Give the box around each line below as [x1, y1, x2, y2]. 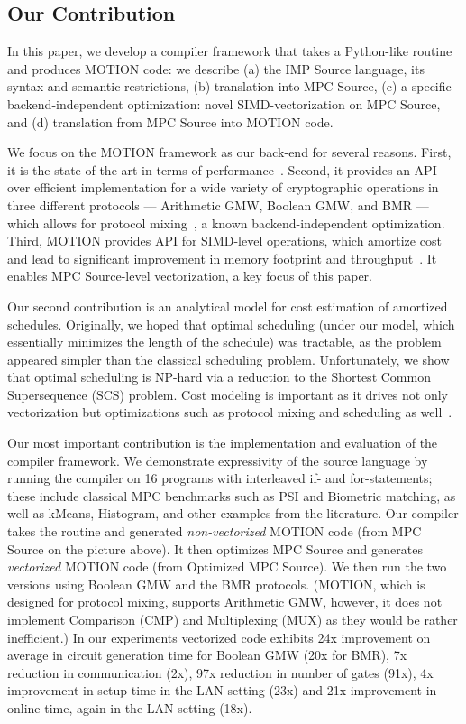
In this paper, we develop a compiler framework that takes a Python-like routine [7, 42, 452, 60]
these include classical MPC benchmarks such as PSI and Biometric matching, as [7, 486, 456, 505]
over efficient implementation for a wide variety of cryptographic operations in [7, 178, 439, 197]
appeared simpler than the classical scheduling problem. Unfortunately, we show [7, 349, 450, 368]
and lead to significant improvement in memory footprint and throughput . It [7, 248, 437, 267]
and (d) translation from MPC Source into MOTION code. [7, 112, 334, 131]
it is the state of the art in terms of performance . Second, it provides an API [7, 160, 437, 179]
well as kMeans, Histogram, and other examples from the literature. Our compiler [7, 504, 459, 523]
